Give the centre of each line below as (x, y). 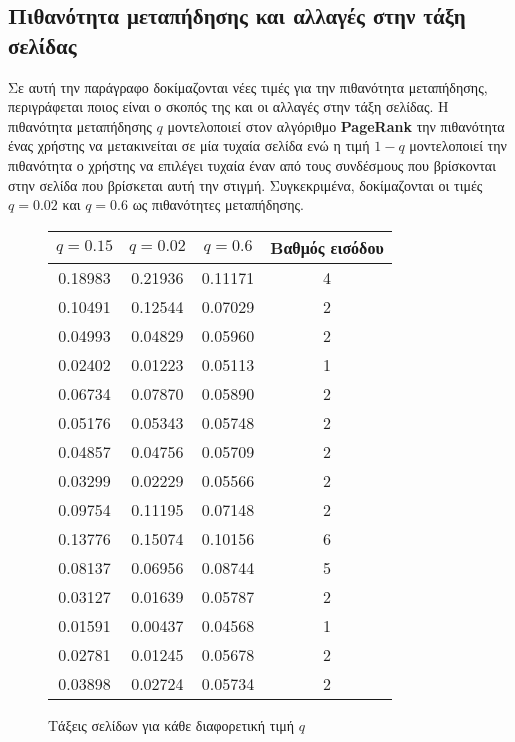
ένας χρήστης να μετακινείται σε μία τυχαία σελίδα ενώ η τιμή (189, 145)
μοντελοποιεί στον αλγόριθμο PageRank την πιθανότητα (336, 125)
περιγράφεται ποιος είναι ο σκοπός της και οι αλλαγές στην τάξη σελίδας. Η (228, 106)
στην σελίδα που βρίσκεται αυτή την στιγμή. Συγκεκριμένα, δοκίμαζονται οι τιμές (245, 184)
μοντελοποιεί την (458, 145)
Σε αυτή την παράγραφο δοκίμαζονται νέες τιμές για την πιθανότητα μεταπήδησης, (248, 86)
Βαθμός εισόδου (327, 247)
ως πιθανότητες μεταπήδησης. (218, 204)
